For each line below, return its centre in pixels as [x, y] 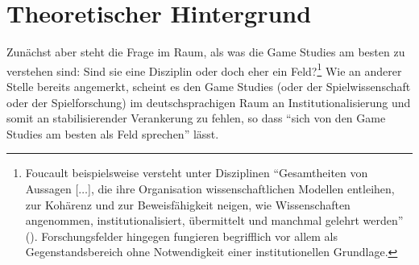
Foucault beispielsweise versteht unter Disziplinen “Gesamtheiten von [197, 173]
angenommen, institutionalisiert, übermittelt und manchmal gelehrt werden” [214, 220]
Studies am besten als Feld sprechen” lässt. [113, 133]
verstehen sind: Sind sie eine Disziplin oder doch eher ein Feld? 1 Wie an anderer [204, 69]
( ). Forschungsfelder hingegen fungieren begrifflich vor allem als [182, 236]
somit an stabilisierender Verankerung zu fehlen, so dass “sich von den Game [196, 118]
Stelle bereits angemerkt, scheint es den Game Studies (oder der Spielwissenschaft [209, 86]
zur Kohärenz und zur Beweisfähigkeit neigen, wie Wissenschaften [188, 204]
